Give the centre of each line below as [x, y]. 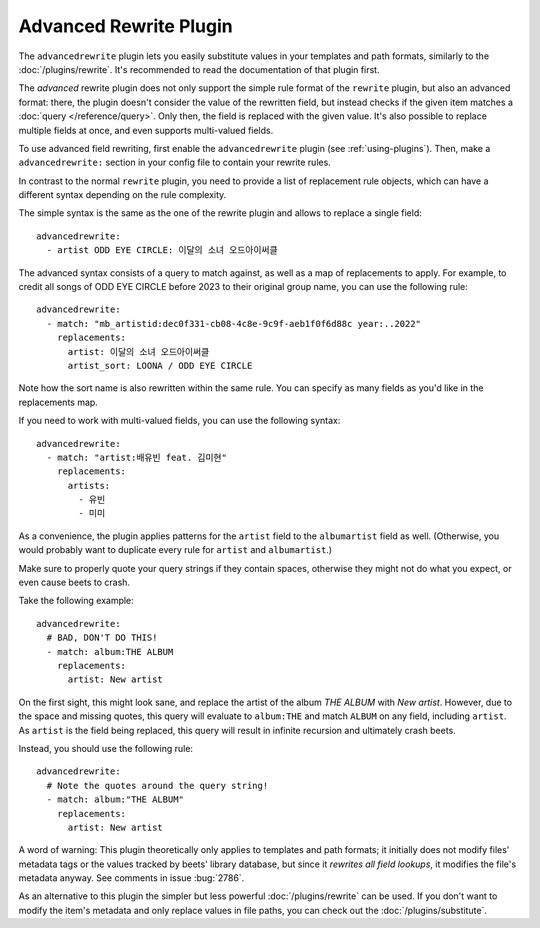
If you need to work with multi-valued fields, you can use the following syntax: [179, 421]
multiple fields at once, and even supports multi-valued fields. [146, 130]
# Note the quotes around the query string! [157, 785]
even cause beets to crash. [74, 582]
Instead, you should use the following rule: [106, 748]
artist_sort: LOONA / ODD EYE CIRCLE [160, 365]
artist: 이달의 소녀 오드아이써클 [138, 351]
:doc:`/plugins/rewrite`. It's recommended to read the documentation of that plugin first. [199, 69]
